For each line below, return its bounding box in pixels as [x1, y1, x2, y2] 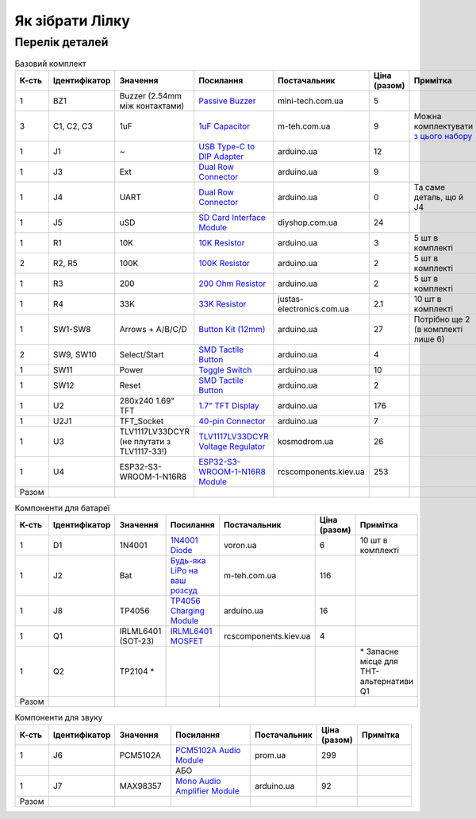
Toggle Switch [198, 364, 252, 375]
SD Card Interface [198, 211, 266, 222]
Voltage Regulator [198, 441, 266, 452]
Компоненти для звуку [14, 712, 103, 723]
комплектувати [413, 120, 474, 131]
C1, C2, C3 [52, 120, 93, 131]
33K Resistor [198, 298, 247, 309]
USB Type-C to [198, 141, 255, 152]
